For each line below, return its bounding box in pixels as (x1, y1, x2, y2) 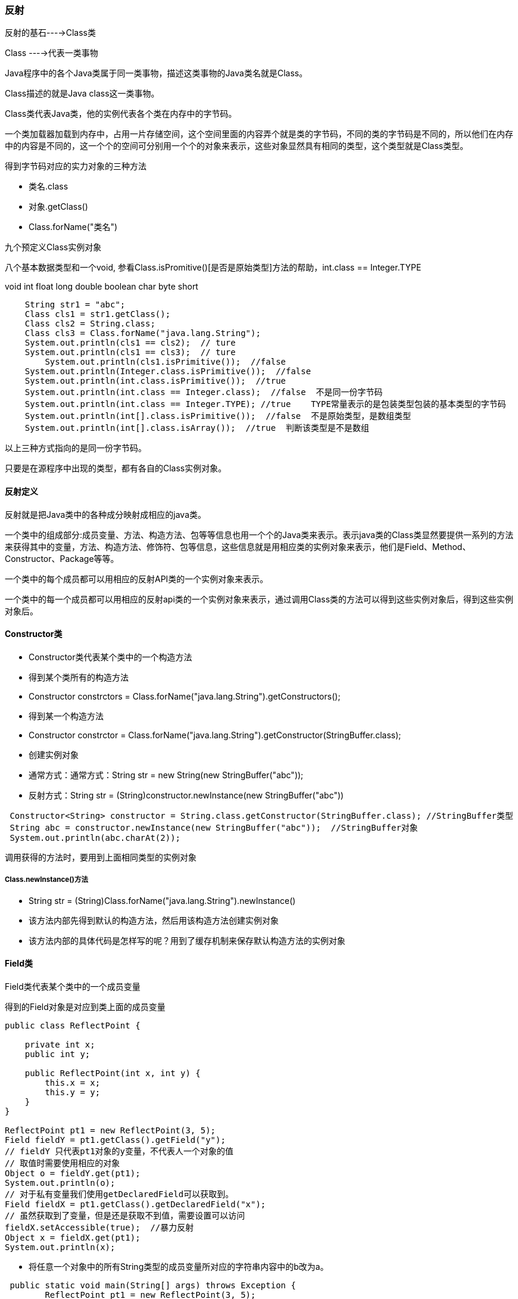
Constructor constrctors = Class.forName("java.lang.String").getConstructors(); (29, 691, 341, 701)
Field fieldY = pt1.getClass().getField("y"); (5, 1135, 226, 1145)
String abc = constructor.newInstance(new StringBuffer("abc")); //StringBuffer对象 (10, 822, 418, 832)
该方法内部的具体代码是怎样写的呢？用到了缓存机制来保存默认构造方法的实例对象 (29, 935, 345, 946)
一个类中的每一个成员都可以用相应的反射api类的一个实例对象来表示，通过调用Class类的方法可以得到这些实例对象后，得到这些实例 (5, 593, 514, 604)
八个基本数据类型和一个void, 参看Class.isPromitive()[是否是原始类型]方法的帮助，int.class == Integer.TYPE (5, 262, 422, 273)
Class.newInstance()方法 (5, 875, 89, 884)
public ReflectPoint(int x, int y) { (24, 1068, 201, 1078)
